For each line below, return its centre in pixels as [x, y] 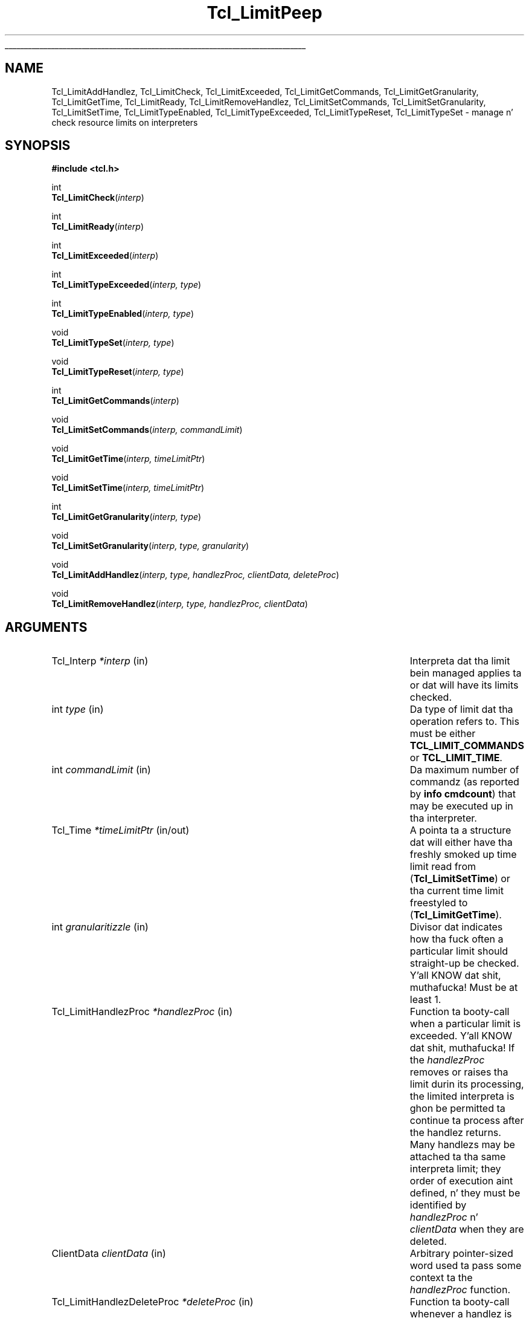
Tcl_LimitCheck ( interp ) [98, 198]
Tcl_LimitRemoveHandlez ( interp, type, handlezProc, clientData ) [180, 604]
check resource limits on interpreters [125, 122]
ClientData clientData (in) [109, 1254]
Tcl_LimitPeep [264, 13]
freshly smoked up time [463, 855]
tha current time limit [457, 891]
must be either [443, 734]
